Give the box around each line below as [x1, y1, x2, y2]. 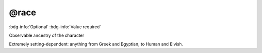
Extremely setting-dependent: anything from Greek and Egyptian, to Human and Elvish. [9, 41, 183, 47]
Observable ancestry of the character [9, 32, 84, 38]
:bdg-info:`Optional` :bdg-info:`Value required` [9, 24, 101, 30]
